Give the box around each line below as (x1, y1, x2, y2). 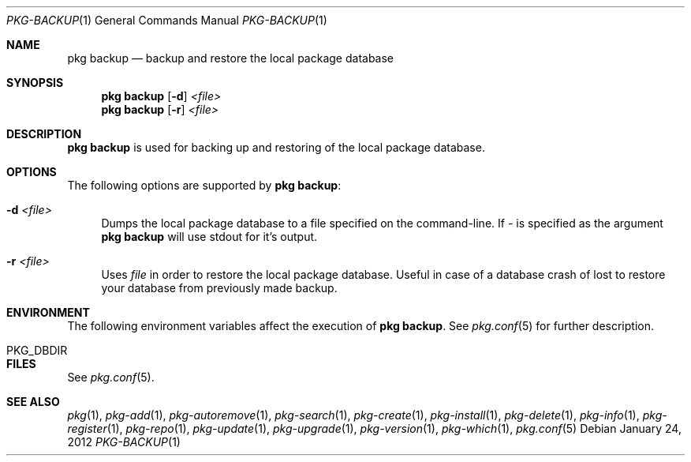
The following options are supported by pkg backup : (67, 178, 342, 192)
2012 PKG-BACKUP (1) (67, 435, 181, 449)
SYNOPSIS (6, 76, 64, 89)
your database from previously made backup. (101, 281, 338, 295)
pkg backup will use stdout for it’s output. (101, 230, 318, 243)
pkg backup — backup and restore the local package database (67, 51, 394, 65)
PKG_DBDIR (6, 344, 68, 357)
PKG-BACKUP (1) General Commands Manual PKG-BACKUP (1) (6, 13, 327, 27)
